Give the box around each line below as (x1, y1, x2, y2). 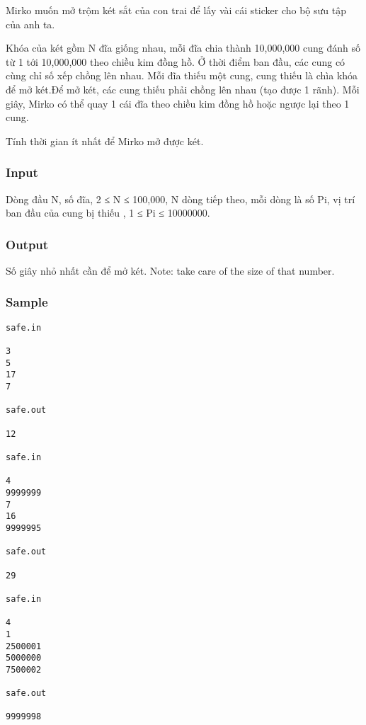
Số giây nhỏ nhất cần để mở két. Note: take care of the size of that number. (6, 263, 335, 278)
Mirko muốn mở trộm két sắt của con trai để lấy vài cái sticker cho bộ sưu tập (6, 3, 346, 17)
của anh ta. (6, 16, 55, 31)
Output (6, 235, 49, 253)
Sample (6, 293, 48, 311)
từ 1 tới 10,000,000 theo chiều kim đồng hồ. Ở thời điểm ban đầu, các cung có (6, 54, 345, 69)
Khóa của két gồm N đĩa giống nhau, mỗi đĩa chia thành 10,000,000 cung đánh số (6, 40, 360, 55)
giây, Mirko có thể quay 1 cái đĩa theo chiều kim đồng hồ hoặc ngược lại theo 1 (6, 96, 350, 110)
